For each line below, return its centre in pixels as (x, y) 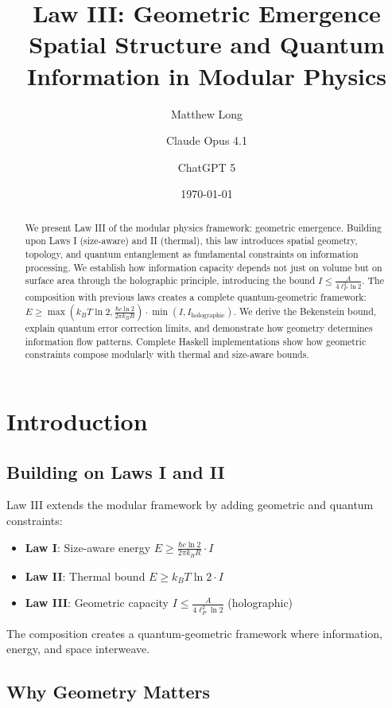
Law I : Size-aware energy (88, 547)
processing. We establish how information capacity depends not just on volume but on (204, 267)
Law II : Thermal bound (85, 576)
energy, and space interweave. (78, 649)
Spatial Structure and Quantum (207, 44)
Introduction (77, 420)
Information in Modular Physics (207, 75)
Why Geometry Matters (108, 692)
